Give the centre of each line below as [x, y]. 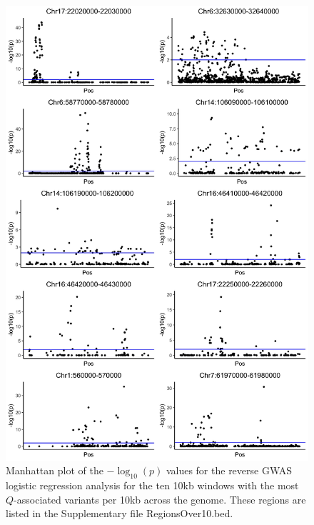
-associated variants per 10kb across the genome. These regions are [160, 499]
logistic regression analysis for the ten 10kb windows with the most [152, 485]
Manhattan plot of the [55, 470]
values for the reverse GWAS [229, 470]
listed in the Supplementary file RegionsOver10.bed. [120, 513]
